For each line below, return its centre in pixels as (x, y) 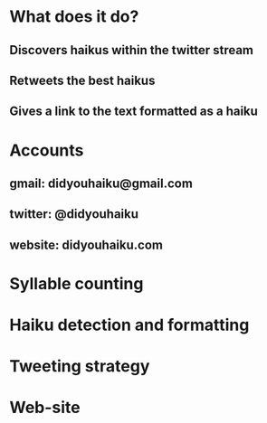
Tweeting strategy (80, 367)
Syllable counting (76, 283)
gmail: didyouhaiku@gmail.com (101, 183)
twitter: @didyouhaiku (74, 214)
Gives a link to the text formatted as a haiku (133, 112)
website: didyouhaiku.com (86, 244)
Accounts (47, 150)
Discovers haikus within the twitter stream (132, 50)
